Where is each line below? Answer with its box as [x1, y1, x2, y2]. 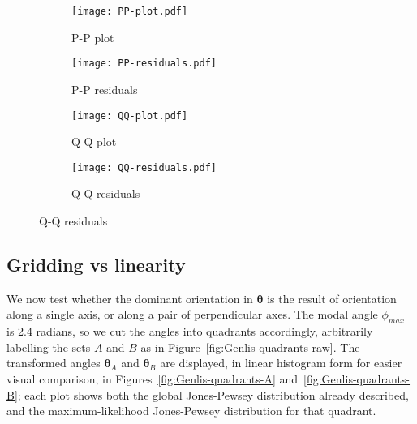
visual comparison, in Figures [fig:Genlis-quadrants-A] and [6, 370, 299, 387]
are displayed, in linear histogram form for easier [160, 354, 402, 371]
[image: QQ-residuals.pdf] [71, 161, 217, 173]
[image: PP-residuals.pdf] [71, 58, 217, 70]
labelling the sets [6, 338, 91, 355]
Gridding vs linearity [6, 251, 186, 276]
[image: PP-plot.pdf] [71, 6, 188, 17]
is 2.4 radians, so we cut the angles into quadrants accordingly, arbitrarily [6, 323, 373, 340]
